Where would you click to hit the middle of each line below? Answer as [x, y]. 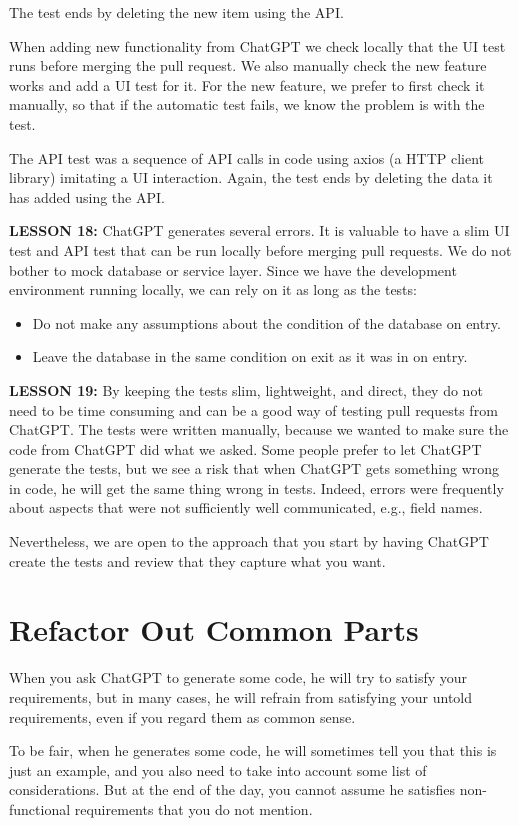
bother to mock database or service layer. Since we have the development [233, 269]
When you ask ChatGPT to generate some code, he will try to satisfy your [238, 677]
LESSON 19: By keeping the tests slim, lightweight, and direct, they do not [246, 389]
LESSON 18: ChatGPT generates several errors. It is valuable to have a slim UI [259, 230]
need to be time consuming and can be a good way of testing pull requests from [253, 409]
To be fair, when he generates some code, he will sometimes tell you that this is [253, 750]
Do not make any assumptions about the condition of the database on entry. [266, 322]
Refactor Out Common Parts [214, 629]
